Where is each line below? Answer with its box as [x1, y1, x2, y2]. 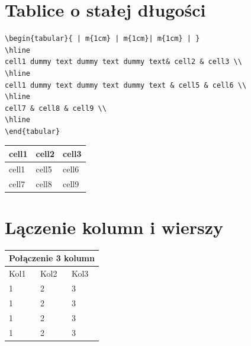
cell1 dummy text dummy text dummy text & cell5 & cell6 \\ [5, 81, 247, 89]
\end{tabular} [5, 127, 60, 136]
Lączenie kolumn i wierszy [5, 214, 224, 239]
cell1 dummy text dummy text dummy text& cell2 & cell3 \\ [5, 57, 242, 66]
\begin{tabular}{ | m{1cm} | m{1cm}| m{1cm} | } [5, 34, 200, 43]
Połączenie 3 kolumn [9, 252, 95, 264]
